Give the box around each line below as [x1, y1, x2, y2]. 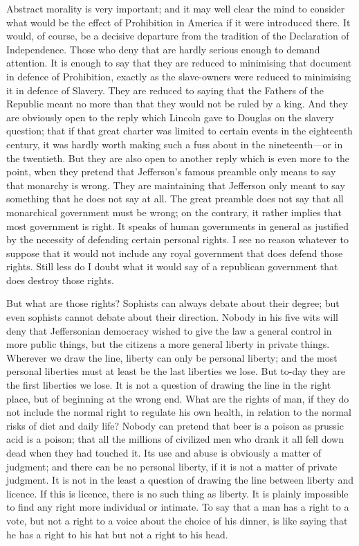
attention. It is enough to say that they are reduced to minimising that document [6, 55, 352, 70]
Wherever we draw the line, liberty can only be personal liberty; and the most [6, 350, 338, 364]
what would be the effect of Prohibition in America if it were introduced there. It [6, 15, 351, 29]
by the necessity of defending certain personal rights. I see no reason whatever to [6, 232, 349, 247]
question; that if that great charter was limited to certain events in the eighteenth [6, 123, 353, 138]
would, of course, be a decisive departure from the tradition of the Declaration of [6, 28, 349, 43]
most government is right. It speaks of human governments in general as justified [6, 218, 349, 233]
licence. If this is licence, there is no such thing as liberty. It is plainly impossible [6, 486, 349, 500]
